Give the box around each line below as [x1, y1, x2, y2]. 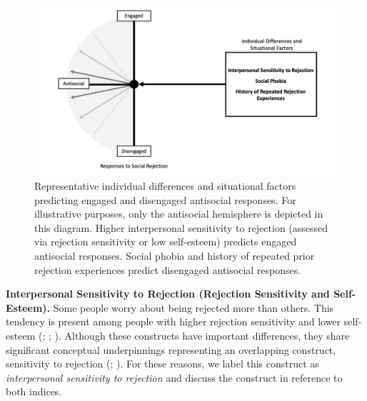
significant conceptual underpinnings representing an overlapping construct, [6, 342, 336, 357]
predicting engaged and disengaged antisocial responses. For [34, 192, 296, 207]
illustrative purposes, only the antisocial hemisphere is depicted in [34, 206, 323, 221]
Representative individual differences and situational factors [34, 178, 296, 193]
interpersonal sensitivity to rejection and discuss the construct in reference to [6, 370, 343, 385]
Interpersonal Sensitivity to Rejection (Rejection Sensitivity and [6, 286, 330, 301]
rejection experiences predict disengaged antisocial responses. [34, 262, 301, 277]
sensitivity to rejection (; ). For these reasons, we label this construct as [6, 356, 319, 371]
